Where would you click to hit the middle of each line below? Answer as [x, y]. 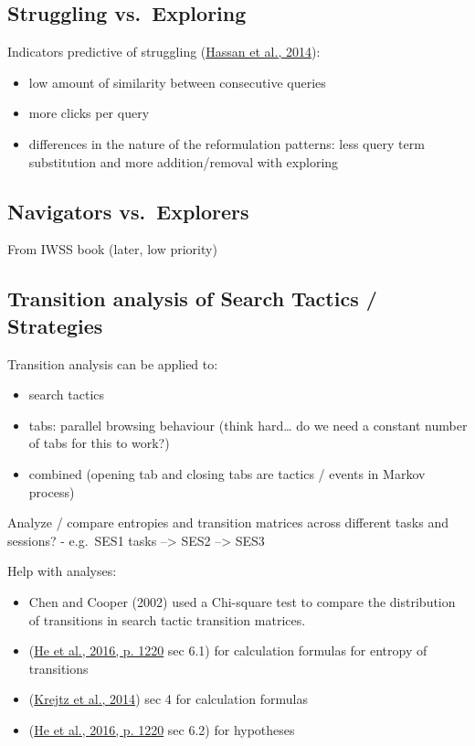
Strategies [55, 325]
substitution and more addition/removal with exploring [184, 161]
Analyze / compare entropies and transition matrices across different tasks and [228, 522]
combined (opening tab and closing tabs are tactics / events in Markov [227, 473]
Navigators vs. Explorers [128, 211]
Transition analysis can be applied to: [113, 363]
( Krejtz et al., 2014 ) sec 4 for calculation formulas [168, 699]
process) [52, 491]
